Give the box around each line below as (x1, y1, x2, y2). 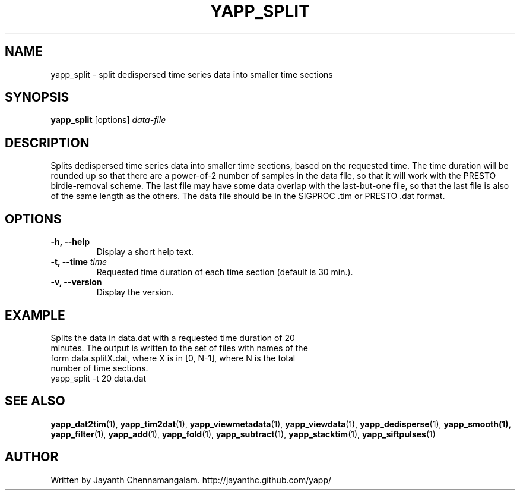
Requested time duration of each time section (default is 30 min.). (96, 267, 353, 278)
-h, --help (50, 237, 90, 247)
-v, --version (50, 277, 102, 288)
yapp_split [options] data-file (50, 115, 166, 125)
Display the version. (96, 287, 174, 298)
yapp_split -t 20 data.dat (50, 373, 147, 383)
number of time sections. (50, 362, 148, 373)
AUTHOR (5, 449, 59, 465)
